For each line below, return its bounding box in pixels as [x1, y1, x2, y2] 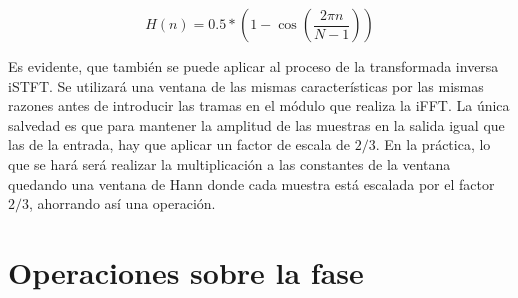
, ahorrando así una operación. [29, 193, 216, 214]
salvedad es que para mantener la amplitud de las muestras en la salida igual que [8, 114, 505, 135]
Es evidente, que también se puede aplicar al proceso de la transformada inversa [8, 56, 499, 76]
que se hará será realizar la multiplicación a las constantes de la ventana [8, 153, 451, 174]
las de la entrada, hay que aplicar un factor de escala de [8, 134, 351, 155]
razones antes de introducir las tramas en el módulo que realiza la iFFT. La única [8, 95, 510, 116]
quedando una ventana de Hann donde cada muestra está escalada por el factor [8, 173, 495, 194]
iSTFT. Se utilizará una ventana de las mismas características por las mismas [8, 75, 484, 96]
